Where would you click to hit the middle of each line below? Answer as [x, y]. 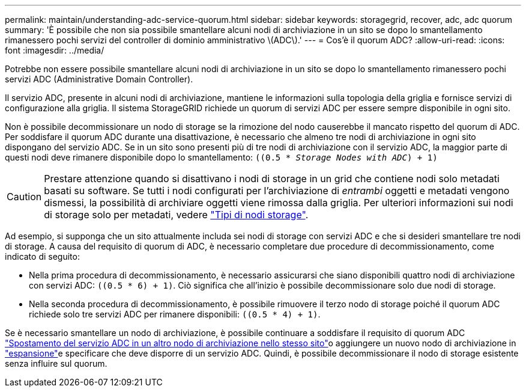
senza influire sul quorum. [56, 363]
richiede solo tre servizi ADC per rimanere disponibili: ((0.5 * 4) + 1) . [175, 314]
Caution [24, 197]
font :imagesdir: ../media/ [55, 50]
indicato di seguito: [42, 256]
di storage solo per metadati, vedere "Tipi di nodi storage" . [176, 215]
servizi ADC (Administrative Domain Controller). [99, 79]
